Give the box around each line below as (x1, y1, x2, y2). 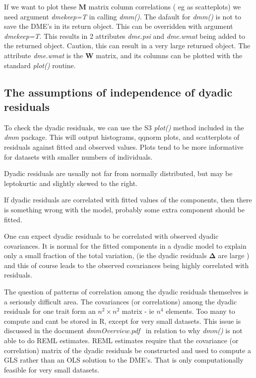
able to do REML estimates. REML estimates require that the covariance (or (4, 335, 239, 346)
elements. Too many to (166, 306, 235, 316)
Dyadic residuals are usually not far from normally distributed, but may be (4, 168, 233, 179)
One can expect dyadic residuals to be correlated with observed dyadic (4, 231, 219, 241)
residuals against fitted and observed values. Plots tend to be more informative (4, 141, 244, 152)
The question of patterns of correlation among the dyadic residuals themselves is (4, 286, 249, 297)
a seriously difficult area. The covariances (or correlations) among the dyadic (4, 296, 237, 306)
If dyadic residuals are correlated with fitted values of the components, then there (4, 194, 252, 205)
